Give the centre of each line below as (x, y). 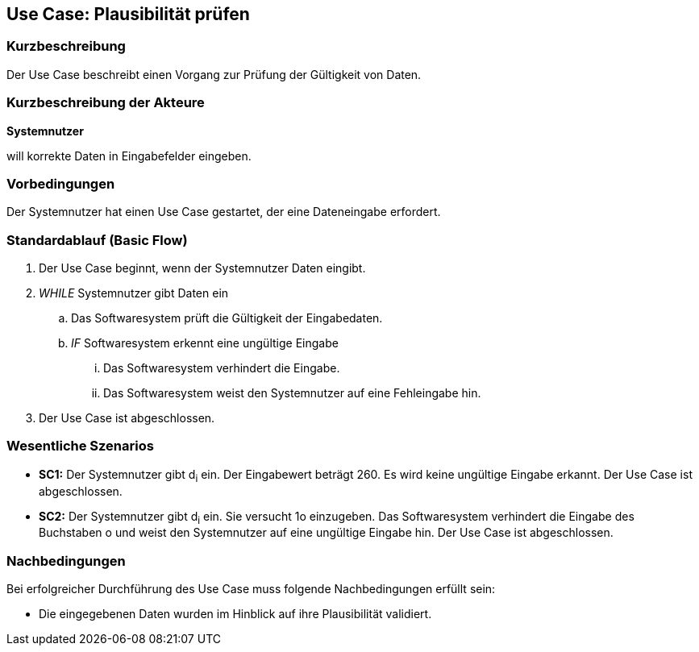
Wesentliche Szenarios (80, 446)
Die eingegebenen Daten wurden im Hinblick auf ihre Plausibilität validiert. (235, 614)
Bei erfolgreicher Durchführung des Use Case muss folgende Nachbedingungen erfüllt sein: (251, 589)
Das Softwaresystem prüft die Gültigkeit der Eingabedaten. (227, 318)
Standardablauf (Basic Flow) (97, 240)
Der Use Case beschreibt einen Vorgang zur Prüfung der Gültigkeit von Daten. (214, 74)
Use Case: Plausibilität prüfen (128, 14)
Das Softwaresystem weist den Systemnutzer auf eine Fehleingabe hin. (292, 393)
